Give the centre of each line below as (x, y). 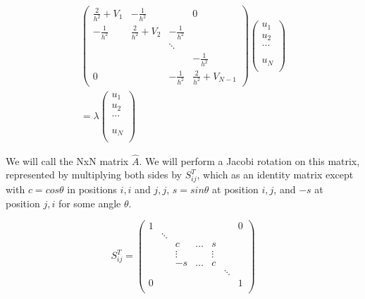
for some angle (89, 203)
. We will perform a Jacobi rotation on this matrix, (249, 160)
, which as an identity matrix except (275, 175)
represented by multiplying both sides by (94, 175)
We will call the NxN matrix (67, 160)
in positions (92, 189)
